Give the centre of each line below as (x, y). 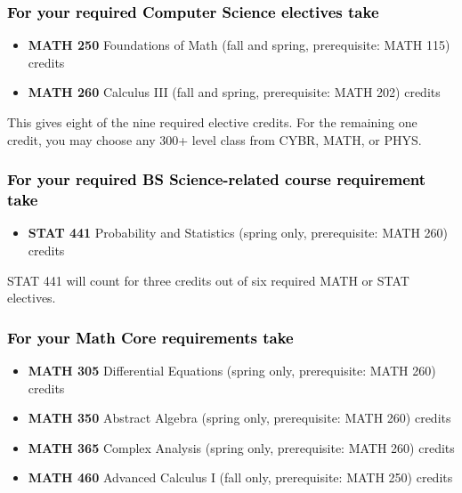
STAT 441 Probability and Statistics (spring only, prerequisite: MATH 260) (238, 233)
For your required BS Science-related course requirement (217, 179)
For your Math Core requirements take (150, 337)
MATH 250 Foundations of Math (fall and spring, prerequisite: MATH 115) (239, 45)
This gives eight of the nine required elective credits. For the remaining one (212, 122)
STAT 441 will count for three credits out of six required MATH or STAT (208, 280)
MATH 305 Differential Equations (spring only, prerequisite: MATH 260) (232, 370)
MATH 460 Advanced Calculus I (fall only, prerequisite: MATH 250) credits (240, 477)
